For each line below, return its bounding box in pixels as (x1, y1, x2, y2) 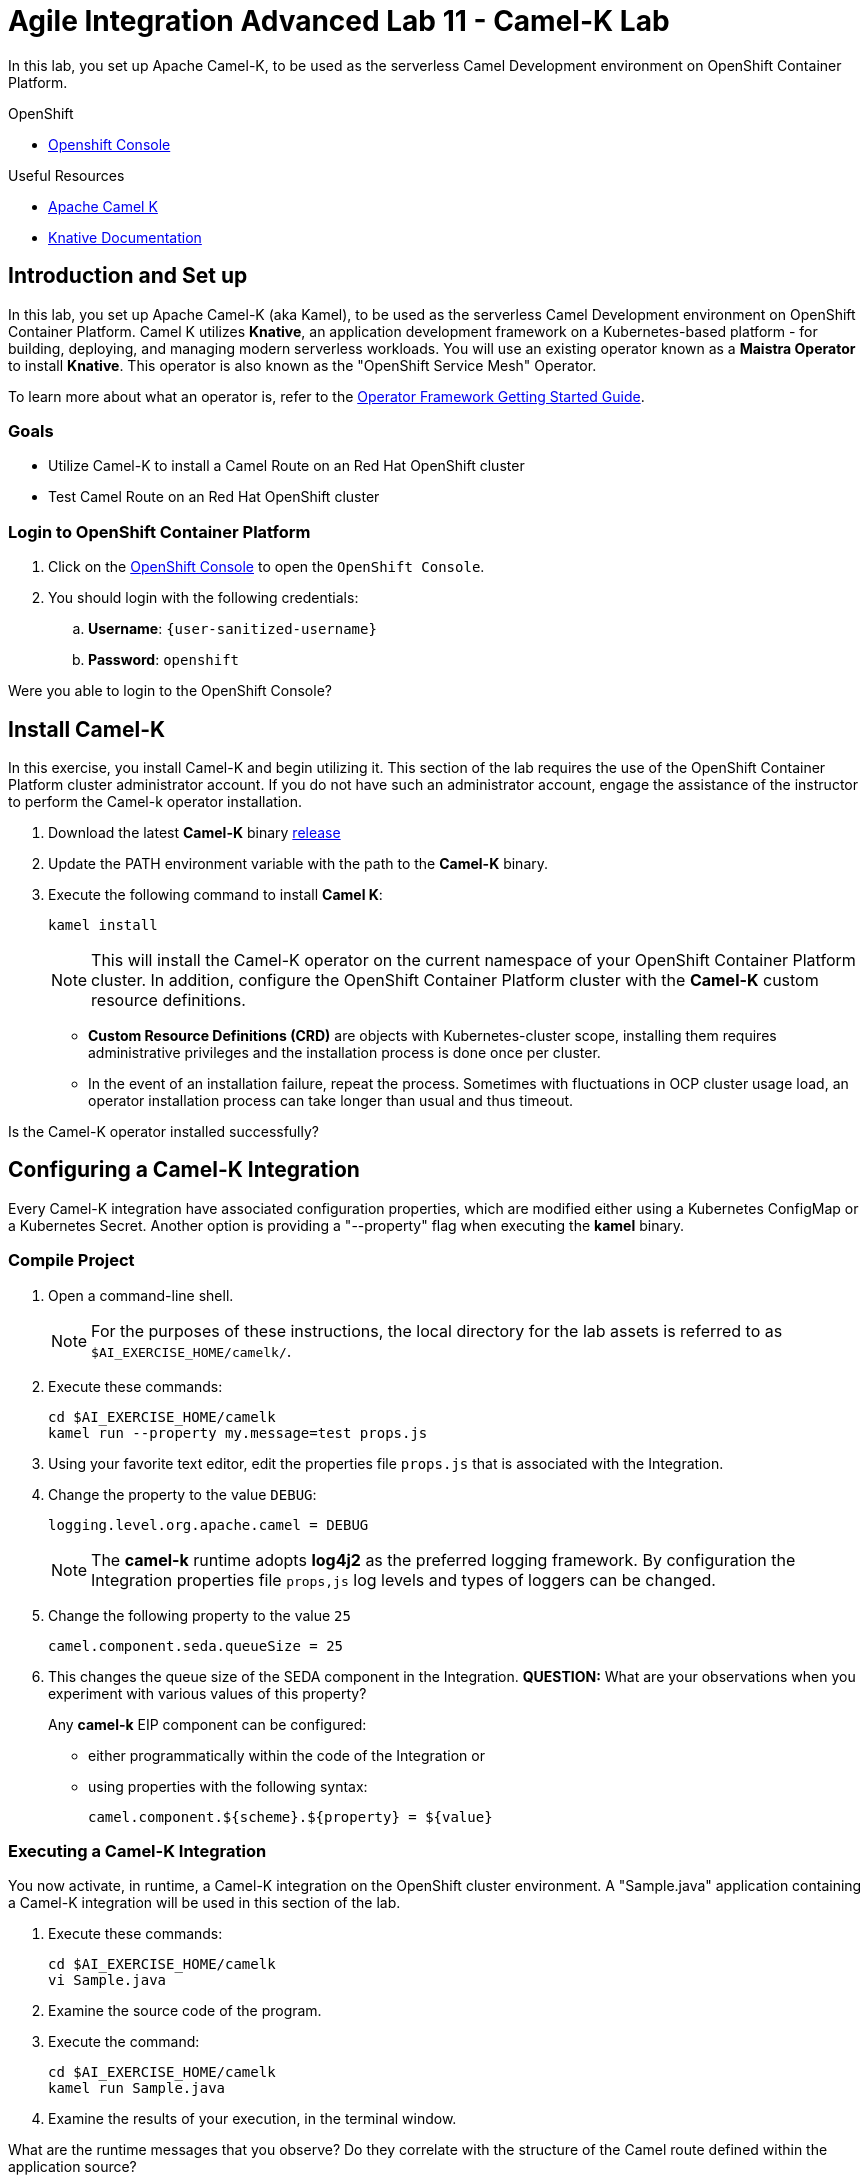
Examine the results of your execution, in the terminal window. (48, 2110, 457, 2128)
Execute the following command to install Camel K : (48, 885, 383, 903)
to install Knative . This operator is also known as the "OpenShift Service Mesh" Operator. (8, 356, 597, 374)
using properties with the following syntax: (88, 1777, 368, 1795)
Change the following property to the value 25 (48, 1606, 351, 1624)
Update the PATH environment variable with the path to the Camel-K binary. (48, 854, 549, 872)
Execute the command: (48, 2033, 200, 2051)
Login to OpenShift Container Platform (8, 521, 311, 542)
